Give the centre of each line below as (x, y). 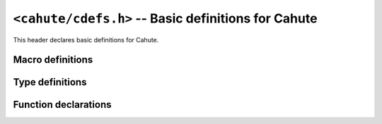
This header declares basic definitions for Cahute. (86, 39)
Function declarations (62, 105)
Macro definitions (53, 60)
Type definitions (50, 82)
